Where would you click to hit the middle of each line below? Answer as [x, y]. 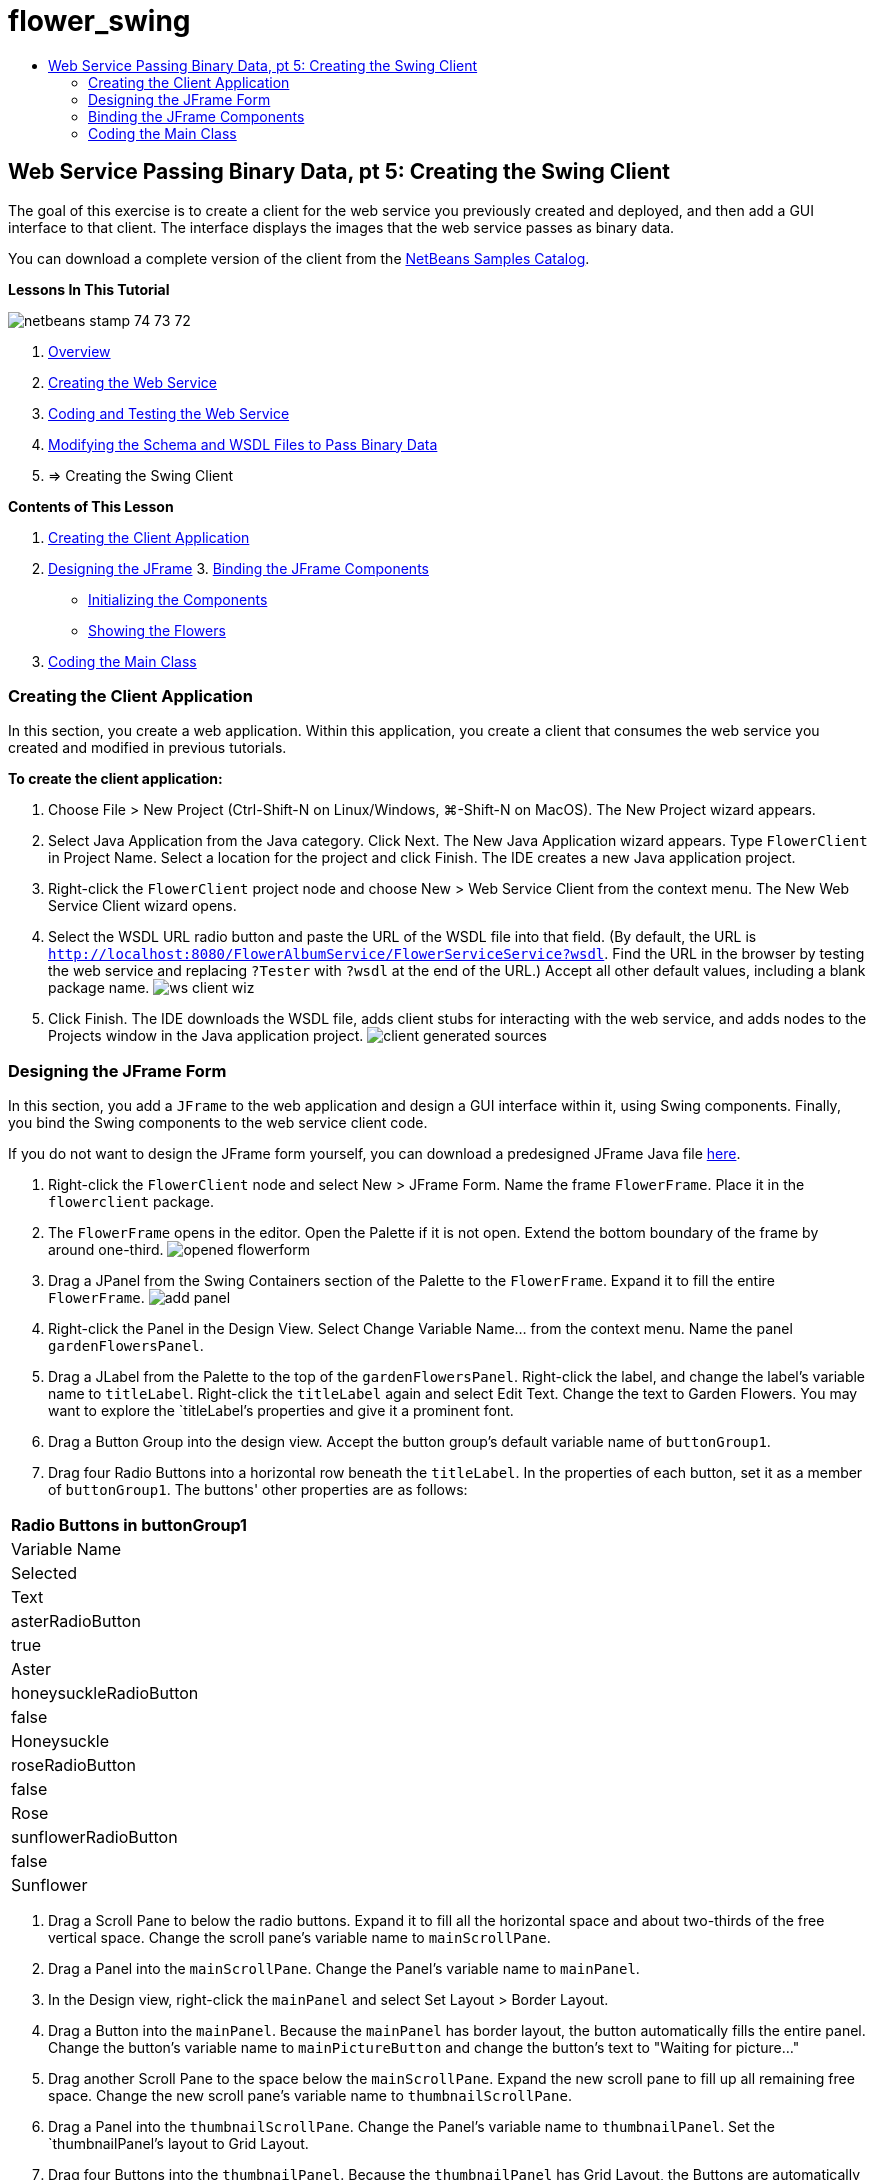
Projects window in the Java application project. [206, 1036]
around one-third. [106, 1250]
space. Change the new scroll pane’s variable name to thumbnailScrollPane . [310, 2096]
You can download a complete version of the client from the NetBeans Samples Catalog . [299, 258]
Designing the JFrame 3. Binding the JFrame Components [238, 568]
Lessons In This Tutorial [89, 289]
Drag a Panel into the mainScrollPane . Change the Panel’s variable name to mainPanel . [344, 1969]
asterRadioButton [76, 1621]
